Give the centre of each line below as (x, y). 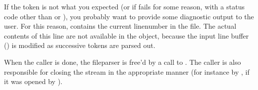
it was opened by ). (33, 81)
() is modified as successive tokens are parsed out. (80, 45)
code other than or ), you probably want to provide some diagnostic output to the (129, 16)
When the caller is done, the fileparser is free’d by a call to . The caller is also (123, 62)
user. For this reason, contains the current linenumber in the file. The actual (120, 26)
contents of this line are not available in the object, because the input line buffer (127, 35)
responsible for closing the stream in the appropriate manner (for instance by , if (127, 71)
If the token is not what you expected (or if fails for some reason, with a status (124, 6)
